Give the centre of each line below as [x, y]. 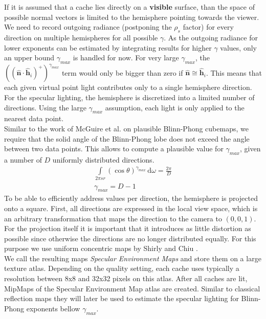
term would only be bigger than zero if [122, 72]
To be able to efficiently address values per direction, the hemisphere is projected [131, 198]
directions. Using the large [45, 107]
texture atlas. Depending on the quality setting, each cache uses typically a [122, 268]
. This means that [234, 72]
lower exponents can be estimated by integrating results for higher [108, 47]
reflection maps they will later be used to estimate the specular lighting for [121, 298]
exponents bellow [53, 308]
